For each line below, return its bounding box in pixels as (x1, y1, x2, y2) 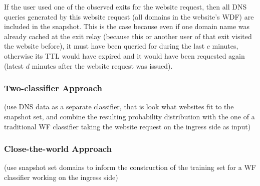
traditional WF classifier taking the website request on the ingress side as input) (4, 121, 251, 131)
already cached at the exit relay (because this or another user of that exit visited (4, 31, 252, 41)
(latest (4, 60, 24, 71)
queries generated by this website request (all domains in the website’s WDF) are (4, 11, 254, 22)
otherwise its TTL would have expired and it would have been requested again (4, 50, 245, 61)
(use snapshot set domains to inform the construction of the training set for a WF (4, 162, 256, 172)
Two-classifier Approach (4, 82, 102, 94)
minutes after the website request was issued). (32, 60, 173, 71)
